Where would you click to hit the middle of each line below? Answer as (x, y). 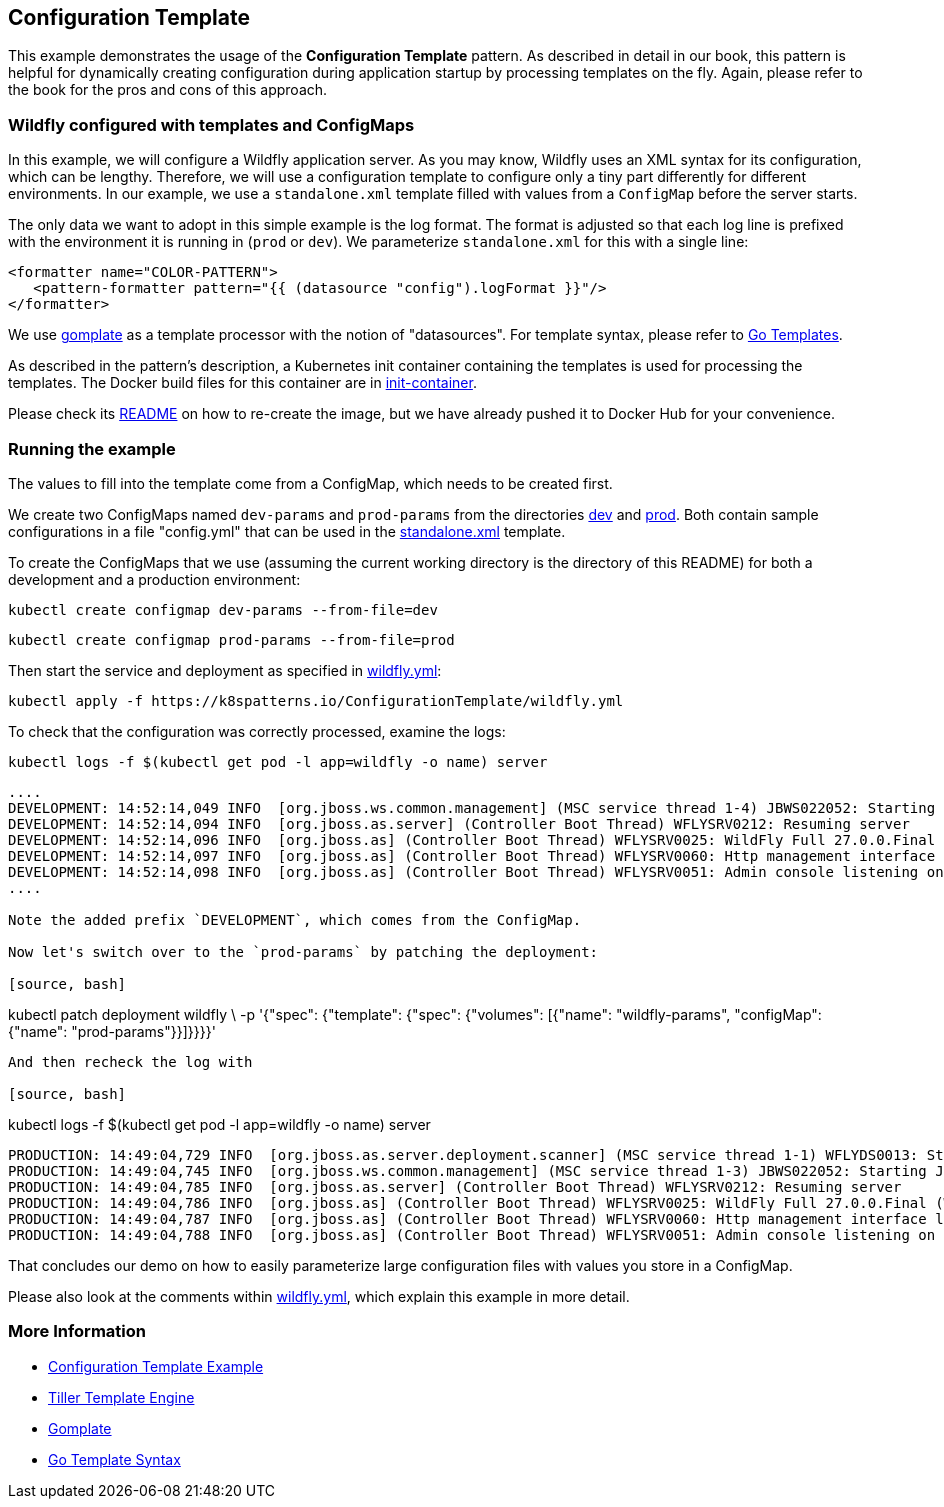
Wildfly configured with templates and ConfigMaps (211, 124)
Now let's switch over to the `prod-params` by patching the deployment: (303, 951)
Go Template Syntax (114, 1459)
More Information (77, 1331)
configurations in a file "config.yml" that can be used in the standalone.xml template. (287, 531)
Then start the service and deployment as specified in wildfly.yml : (225, 670)
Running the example (92, 448)
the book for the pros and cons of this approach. (168, 90)
